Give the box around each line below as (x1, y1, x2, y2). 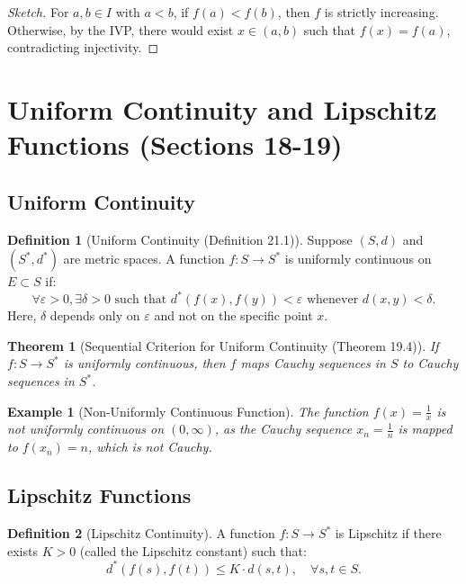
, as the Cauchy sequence (214, 419, 353, 438)
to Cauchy (402, 354, 459, 373)
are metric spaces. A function (63, 249, 225, 268)
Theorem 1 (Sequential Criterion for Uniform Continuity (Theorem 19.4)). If (7, 336, 439, 355)
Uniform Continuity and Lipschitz (7, 90, 437, 127)
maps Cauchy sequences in (240, 354, 386, 373)
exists (7, 541, 38, 560)
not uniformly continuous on (7, 419, 165, 438)
